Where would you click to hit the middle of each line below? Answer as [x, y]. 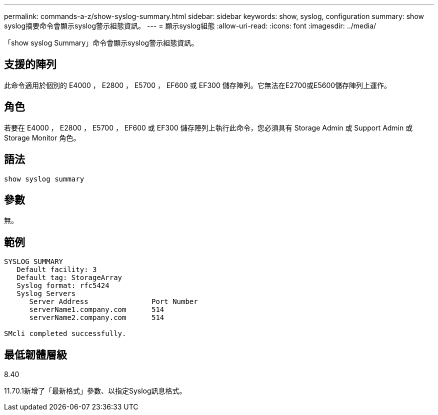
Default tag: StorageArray [69, 278]
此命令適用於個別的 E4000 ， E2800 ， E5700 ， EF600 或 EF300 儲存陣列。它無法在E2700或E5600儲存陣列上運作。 [198, 85]
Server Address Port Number [113, 302]
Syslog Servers [46, 294]
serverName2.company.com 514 [97, 318]
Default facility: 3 [57, 270]
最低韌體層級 [35, 354]
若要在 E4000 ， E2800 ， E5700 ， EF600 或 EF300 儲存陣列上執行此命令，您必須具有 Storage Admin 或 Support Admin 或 [208, 127]
